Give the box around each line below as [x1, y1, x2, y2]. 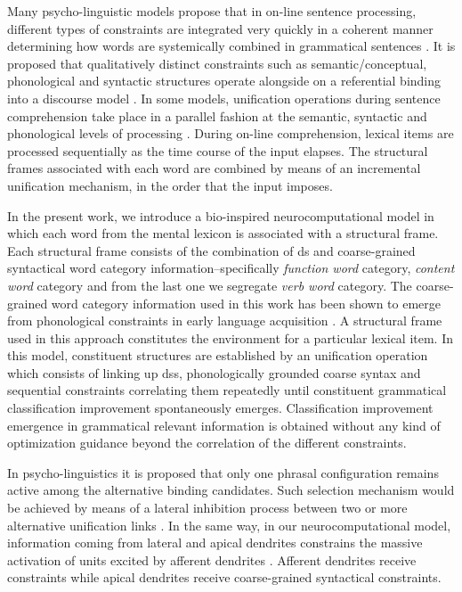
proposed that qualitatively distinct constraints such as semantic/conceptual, [7, 53, 427, 72]
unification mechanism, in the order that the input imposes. [7, 176, 333, 194]
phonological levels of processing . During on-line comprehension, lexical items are [7, 124, 454, 143]
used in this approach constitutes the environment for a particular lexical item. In [7, 328, 454, 347]
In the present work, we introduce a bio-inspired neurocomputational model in [7, 206, 434, 225]
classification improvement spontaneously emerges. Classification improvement [7, 399, 434, 417]
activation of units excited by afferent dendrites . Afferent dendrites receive [7, 550, 417, 569]
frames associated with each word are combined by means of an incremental [7, 159, 421, 177]
